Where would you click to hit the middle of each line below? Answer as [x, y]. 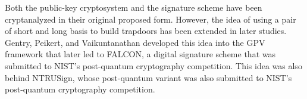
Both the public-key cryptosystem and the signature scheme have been [134, 7]
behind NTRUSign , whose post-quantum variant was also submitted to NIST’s [148, 77]
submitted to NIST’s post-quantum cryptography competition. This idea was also [153, 65]
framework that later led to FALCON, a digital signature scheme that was [140, 54]
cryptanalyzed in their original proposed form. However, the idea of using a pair [151, 19]
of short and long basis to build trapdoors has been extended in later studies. [146, 31]
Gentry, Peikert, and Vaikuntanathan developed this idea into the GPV [135, 42]
